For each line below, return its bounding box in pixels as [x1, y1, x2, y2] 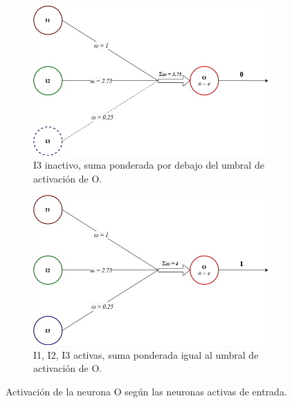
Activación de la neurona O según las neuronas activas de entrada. [6, 384, 287, 398]
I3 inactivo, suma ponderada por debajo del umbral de [33, 158, 264, 172]
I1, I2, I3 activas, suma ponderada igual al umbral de [33, 347, 259, 362]
